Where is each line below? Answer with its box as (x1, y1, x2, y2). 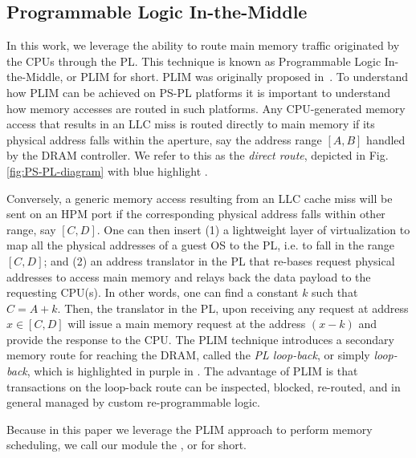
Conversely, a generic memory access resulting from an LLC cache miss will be (6, 189, 393, 206)
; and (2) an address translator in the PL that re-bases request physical (43, 252, 395, 269)
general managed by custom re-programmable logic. (6, 394, 260, 411)
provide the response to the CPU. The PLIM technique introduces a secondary (6, 330, 394, 347)
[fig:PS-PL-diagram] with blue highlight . (6, 162, 208, 179)
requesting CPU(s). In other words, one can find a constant (6, 284, 299, 301)
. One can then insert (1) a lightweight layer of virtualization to (96, 221, 410, 237)
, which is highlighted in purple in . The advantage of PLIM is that (27, 363, 358, 379)
